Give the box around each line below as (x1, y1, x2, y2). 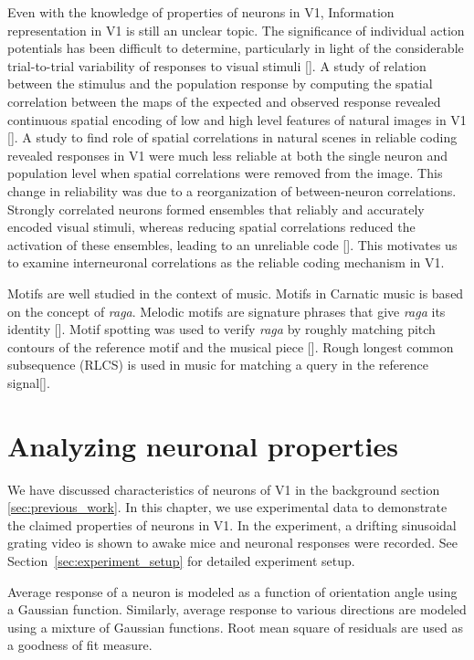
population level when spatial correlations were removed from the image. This (7, 163, 443, 183)
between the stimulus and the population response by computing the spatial (7, 74, 433, 93)
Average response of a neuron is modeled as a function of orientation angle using (7, 581, 458, 601)
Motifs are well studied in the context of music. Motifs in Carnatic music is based (7, 283, 464, 302)
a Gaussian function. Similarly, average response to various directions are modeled (7, 600, 467, 619)
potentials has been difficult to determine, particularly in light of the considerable (7, 38, 464, 58)
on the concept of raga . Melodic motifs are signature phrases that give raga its (7, 301, 446, 320)
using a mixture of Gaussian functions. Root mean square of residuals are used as (7, 617, 463, 636)
